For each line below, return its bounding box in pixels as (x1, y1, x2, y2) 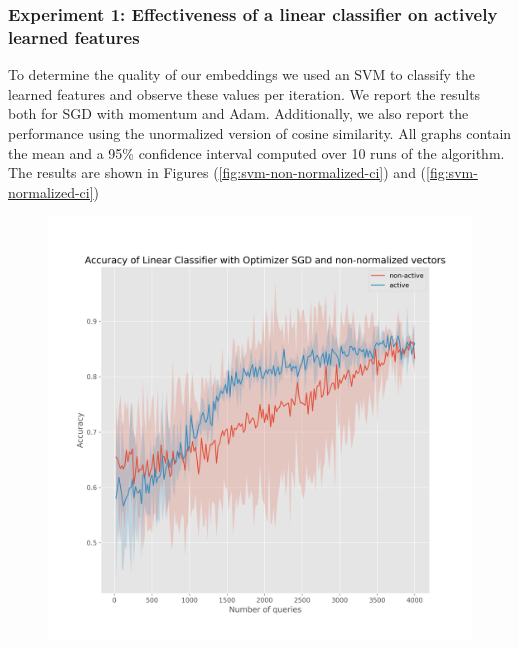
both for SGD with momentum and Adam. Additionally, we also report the (8, 103, 469, 124)
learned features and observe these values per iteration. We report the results (8, 83, 481, 104)
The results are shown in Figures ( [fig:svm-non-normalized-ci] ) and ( (8, 162, 427, 183)
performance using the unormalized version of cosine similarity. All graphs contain (8, 122, 512, 143)
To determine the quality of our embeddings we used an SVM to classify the (8, 64, 476, 85)
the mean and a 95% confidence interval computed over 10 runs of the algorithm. (8, 142, 505, 163)
